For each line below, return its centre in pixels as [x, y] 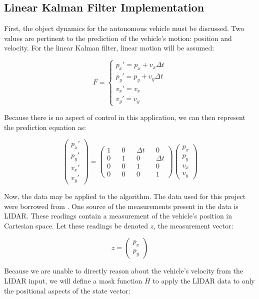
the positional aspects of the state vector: [67, 290]
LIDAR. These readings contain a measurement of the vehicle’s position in [118, 216]
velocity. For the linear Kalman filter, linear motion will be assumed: [109, 48]
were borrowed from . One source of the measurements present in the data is [121, 206]
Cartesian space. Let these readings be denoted [76, 225]
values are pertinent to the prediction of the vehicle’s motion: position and [118, 38]
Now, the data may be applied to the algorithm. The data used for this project [125, 196]
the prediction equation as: [45, 127]
